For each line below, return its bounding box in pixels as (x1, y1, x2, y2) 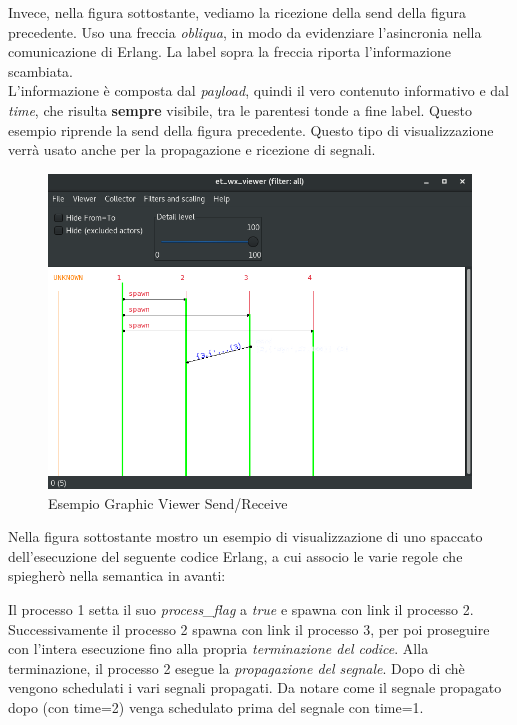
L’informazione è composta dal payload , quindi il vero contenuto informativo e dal (8, 80, 509, 101)
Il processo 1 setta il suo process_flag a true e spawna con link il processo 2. (8, 599, 474, 620)
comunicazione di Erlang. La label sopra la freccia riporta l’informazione (8, 41, 451, 62)
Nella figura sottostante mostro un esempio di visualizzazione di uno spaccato (8, 526, 483, 547)
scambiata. (8, 60, 74, 81)
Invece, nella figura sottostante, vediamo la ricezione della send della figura (8, 2, 467, 22)
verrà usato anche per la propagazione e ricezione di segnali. (8, 139, 376, 160)
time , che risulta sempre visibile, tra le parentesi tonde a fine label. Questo (8, 99, 472, 120)
